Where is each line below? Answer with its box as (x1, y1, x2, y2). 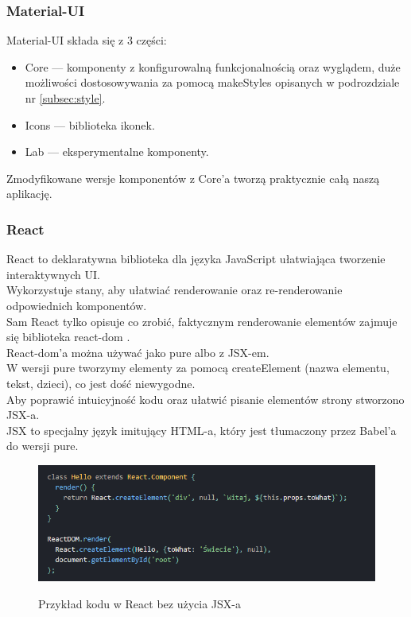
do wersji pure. (6, 437, 79, 454)
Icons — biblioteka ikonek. (25, 116, 155, 133)
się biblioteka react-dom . (6, 328, 130, 345)
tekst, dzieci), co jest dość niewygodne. (6, 374, 196, 391)
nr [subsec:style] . (25, 90, 106, 106)
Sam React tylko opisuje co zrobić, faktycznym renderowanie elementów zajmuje (6, 312, 397, 329)
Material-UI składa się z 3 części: (6, 32, 167, 49)
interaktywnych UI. (6, 266, 100, 282)
